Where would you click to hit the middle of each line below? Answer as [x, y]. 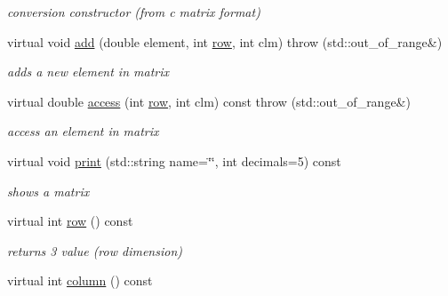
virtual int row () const [70, 221]
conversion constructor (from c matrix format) [134, 12]
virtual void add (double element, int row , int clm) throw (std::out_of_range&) [225, 41]
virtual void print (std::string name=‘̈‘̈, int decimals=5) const [174, 160]
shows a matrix [48, 191]
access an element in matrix [83, 131]
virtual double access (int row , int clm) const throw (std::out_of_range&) [209, 101]
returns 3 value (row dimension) [95, 250]
